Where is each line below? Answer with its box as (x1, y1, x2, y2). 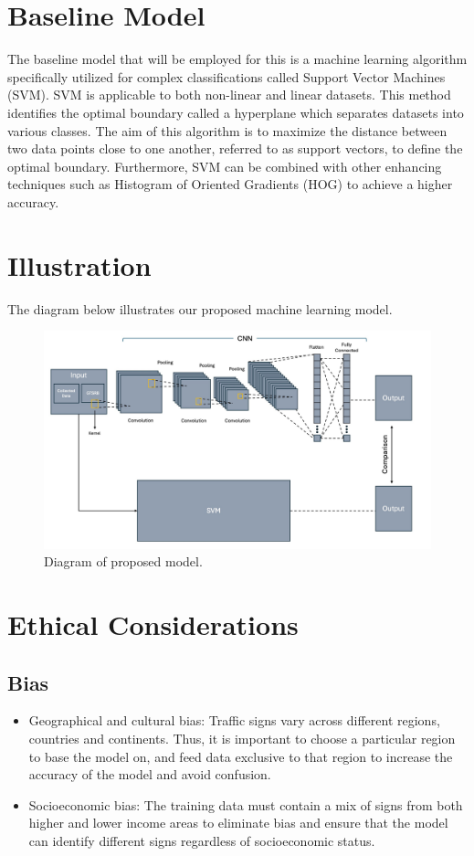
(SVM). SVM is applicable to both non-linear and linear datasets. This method (7, 85, 451, 104)
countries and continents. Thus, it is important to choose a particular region (28, 729, 456, 748)
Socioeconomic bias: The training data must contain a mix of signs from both (28, 795, 463, 814)
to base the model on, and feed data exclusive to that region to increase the (28, 746, 453, 766)
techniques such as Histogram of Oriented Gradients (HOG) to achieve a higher (7, 174, 453, 194)
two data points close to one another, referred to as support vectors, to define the (7, 139, 463, 158)
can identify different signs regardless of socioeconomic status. (28, 831, 375, 851)
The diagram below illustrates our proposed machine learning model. (7, 299, 393, 318)
